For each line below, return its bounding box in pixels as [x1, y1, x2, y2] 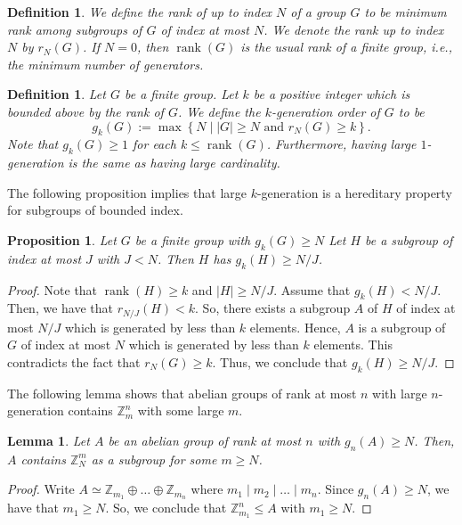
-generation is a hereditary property [256, 183, 452, 201]
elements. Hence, [249, 317, 341, 336]
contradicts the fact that [7, 352, 141, 371]
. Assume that [273, 280, 351, 299]
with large [372, 383, 427, 402]
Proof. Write [7, 480, 75, 498]
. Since [317, 480, 354, 498]
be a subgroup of [365, 230, 453, 249]
